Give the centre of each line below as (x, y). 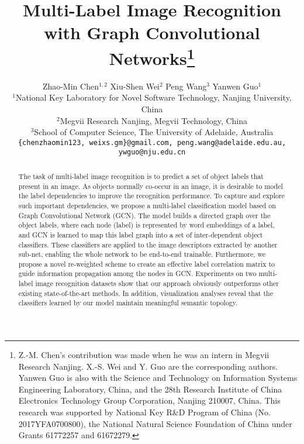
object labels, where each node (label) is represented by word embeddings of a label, (146, 225)
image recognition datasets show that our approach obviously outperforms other (157, 283)
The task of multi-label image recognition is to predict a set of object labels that (141, 176)
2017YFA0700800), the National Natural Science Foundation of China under (155, 423)
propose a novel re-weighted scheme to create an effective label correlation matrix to (147, 264)
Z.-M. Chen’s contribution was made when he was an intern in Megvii (144, 355)
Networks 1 (152, 56)
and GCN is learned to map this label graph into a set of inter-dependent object (141, 234)
